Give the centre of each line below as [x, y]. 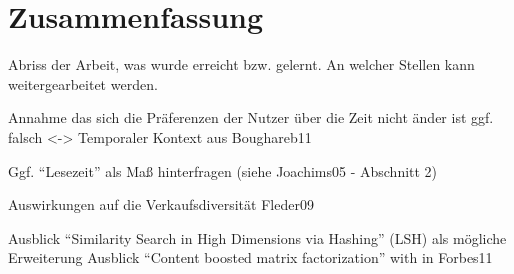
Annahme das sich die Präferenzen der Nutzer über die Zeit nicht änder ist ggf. [251, 117]
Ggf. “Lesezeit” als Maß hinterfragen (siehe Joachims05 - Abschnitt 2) [223, 170]
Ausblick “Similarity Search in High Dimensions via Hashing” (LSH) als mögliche [257, 237]
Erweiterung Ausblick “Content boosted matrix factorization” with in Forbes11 [250, 257]
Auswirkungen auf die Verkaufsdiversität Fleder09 [161, 204]
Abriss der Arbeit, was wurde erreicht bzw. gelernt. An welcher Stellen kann [241, 64]
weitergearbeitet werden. [83, 83]
